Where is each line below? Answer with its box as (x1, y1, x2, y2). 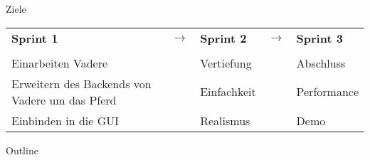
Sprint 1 (11, 29, 58, 46)
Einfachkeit (200, 83, 256, 100)
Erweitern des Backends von (11, 75, 152, 92)
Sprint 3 (296, 29, 343, 46)
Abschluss (296, 54, 346, 71)
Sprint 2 (200, 29, 247, 46)
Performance (296, 83, 359, 100)
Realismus (200, 112, 250, 129)
